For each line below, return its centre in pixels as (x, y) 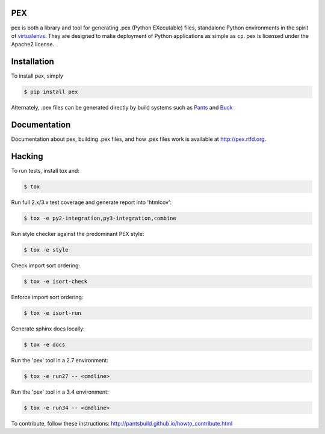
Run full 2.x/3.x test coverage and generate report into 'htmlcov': (91, 202)
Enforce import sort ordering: (47, 297)
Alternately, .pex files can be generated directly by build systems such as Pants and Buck (122, 108)
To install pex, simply (37, 76)
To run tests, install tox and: (45, 170)
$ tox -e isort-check (56, 281)
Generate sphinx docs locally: (48, 329)
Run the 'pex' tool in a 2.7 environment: (60, 360)
